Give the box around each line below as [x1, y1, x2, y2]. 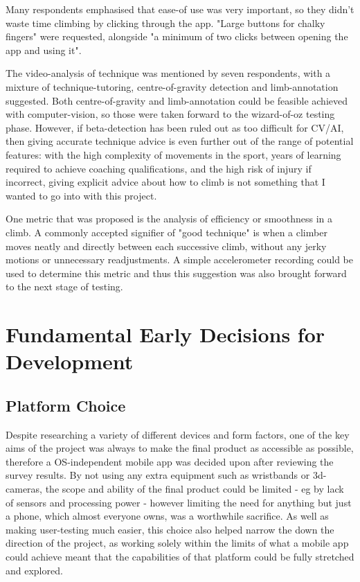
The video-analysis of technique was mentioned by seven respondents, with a [6, 66, 331, 80]
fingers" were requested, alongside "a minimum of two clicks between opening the [6, 29, 348, 44]
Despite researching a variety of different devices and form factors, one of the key [6, 427, 350, 441]
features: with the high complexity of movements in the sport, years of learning [6, 147, 341, 161]
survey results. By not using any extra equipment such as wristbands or [6, 468, 310, 482]
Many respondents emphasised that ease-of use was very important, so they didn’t [6, 2, 354, 16]
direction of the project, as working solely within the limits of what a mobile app [6, 536, 349, 550]
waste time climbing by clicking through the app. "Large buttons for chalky [6, 15, 325, 30]
